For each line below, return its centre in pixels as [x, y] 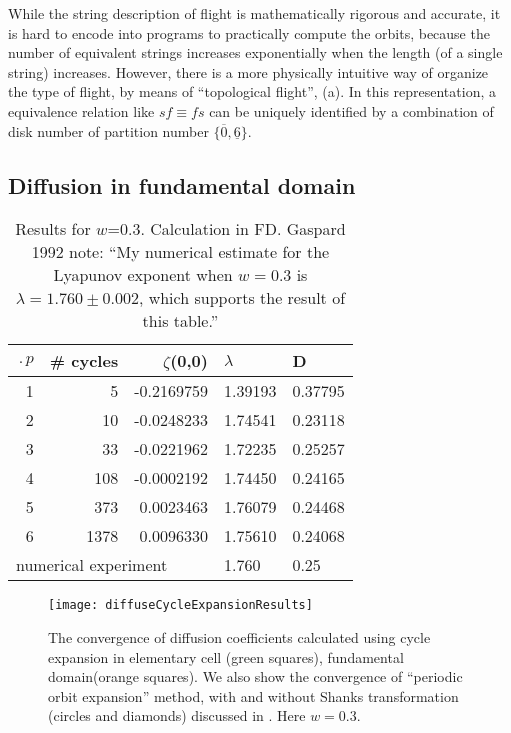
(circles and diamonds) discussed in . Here [177, 715]
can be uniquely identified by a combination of [351, 110]
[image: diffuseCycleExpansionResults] [180, 605]
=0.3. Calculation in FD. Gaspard [226, 229]
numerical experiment [92, 565]
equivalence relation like [81, 110]
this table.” [180, 321]
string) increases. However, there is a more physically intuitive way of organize [248, 71]
